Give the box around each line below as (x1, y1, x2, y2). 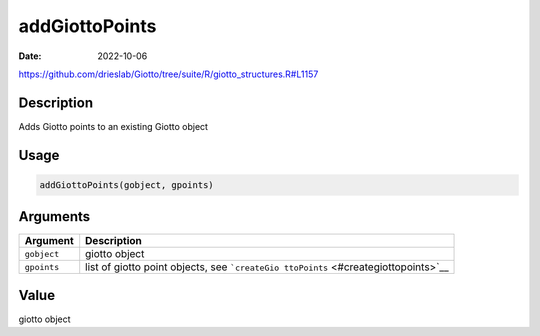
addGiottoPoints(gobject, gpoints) (39, 179, 214, 190)
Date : (18, 50, 42, 62)
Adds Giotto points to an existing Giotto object (18, 120, 209, 132)
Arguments (18, 208, 91, 225)
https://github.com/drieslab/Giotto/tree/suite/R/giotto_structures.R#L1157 (18, 68, 319, 80)
